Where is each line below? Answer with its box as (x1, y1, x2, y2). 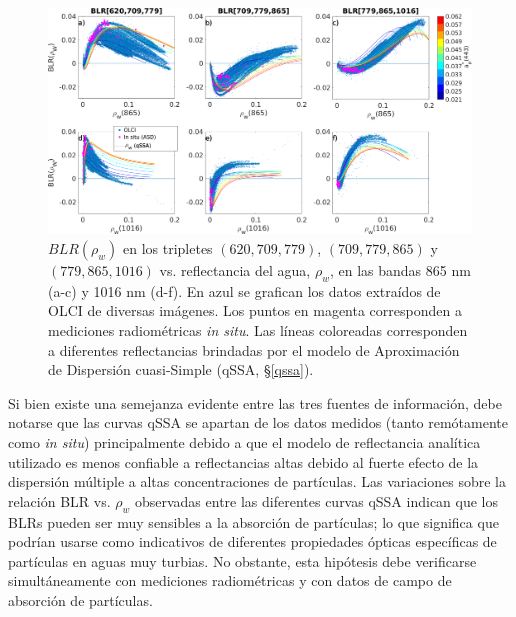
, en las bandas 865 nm (329, 260, 471, 281)
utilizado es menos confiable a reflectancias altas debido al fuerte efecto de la (8, 451, 479, 472)
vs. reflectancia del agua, (159, 260, 311, 281)
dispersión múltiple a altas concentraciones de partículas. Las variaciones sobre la (8, 471, 506, 492)
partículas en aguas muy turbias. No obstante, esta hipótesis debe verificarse (8, 550, 477, 571)
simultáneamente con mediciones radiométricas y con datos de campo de (8, 570, 452, 591)
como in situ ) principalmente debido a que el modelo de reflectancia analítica (8, 432, 481, 453)
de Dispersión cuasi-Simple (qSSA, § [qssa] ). (48, 359, 314, 380)
